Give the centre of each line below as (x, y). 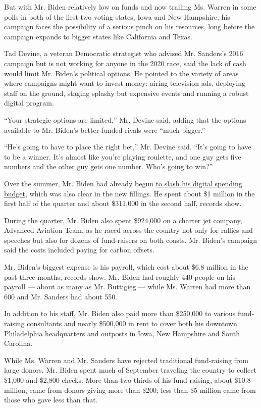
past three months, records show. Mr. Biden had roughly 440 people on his (120, 276)
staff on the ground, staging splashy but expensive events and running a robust (126, 93)
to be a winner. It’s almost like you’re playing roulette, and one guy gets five (123, 156)
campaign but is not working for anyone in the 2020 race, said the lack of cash (125, 63)
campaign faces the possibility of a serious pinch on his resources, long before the (129, 27)
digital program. (29, 103)
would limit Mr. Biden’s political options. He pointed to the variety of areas (121, 73)
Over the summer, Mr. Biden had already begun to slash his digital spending (123, 183)
